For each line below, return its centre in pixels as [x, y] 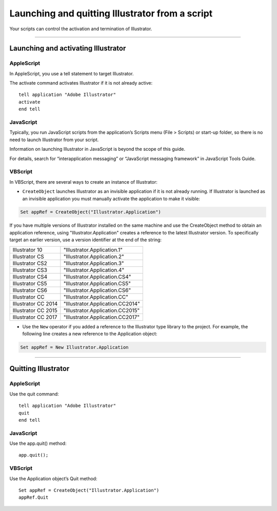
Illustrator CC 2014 [35, 304]
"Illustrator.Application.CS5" [97, 283]
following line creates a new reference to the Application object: [90, 334]
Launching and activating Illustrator [68, 48]
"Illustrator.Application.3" [94, 263]
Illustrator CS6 [30, 290]
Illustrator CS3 [30, 270]
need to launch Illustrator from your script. [54, 140]
